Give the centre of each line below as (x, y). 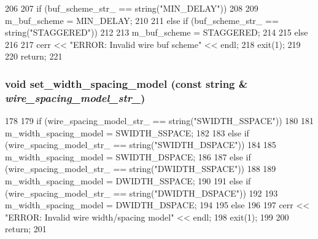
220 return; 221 (34, 56)
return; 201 (26, 229)
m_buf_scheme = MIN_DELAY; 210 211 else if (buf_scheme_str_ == (142, 20)
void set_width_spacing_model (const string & (126, 83)
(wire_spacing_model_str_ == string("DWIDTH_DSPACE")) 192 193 (142, 193)
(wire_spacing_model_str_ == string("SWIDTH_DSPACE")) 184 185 (141, 145)
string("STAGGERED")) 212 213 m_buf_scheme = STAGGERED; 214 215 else (157, 32)
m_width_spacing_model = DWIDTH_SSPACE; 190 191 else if (128, 181)
